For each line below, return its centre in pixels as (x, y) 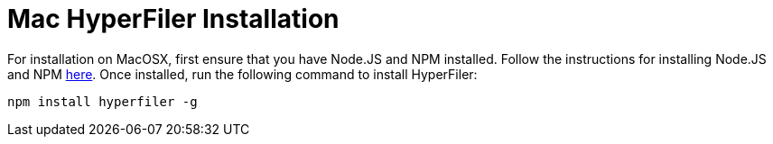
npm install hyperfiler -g (102, 101)
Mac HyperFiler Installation (173, 19)
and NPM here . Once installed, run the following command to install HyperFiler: (242, 74)
